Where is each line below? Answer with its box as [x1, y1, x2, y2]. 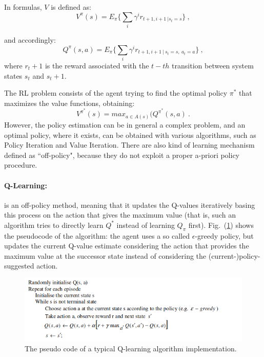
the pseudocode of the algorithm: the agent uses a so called [4, 230, 190, 241]
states [4, 70, 23, 81]
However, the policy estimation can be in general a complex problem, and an [4, 119, 246, 130]
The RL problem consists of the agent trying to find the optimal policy [4, 87, 228, 98]
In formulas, [4, 2, 42, 12]
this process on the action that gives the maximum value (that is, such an [4, 209, 236, 220]
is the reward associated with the [45, 60, 149, 70]
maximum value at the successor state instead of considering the [4, 250, 207, 261]
